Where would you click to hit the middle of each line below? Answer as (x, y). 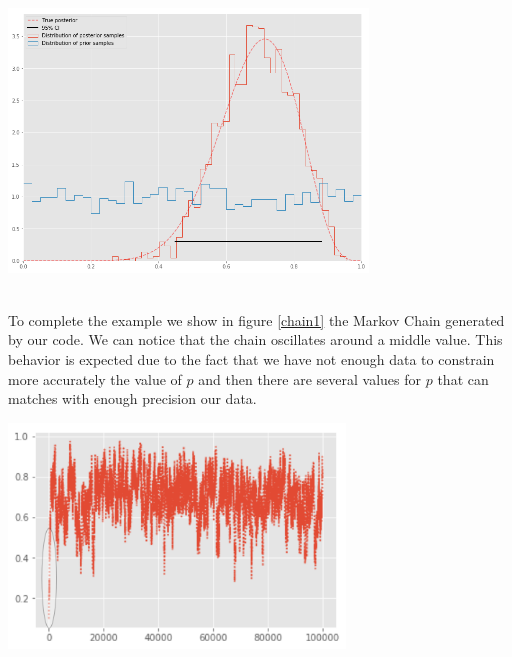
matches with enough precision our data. (132, 398)
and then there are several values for (310, 378)
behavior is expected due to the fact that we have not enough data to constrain (251, 358)
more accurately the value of (95, 378)
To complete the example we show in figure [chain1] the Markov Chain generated (256, 319)
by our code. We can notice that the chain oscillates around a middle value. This (255, 339)
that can (463, 378)
